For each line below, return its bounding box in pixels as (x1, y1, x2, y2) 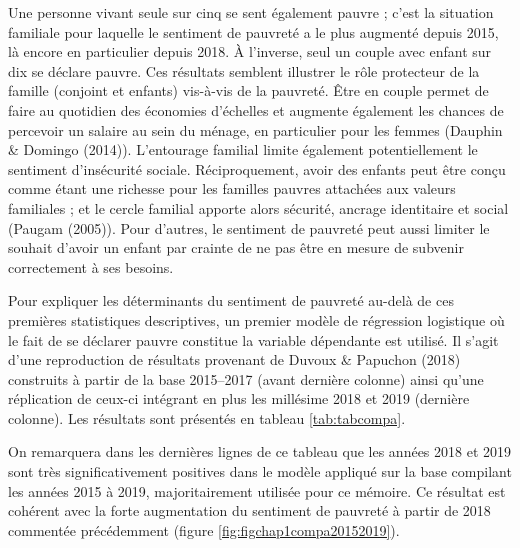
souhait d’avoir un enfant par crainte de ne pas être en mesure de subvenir (8, 237, 464, 258)
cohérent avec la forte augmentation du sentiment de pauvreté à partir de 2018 (8, 500, 491, 521)
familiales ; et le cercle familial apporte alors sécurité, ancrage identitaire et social (8, 197, 509, 218)
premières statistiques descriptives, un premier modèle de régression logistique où (8, 309, 505, 330)
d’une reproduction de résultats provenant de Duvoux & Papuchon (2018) (8, 349, 461, 370)
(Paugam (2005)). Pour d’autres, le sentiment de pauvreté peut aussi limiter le (8, 217, 490, 238)
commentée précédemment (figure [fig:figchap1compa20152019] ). (8, 519, 400, 540)
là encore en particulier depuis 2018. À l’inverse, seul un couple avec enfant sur (8, 41, 492, 62)
